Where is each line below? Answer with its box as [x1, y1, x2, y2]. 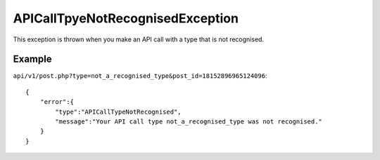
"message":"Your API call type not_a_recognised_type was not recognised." [55, 118, 323, 126]
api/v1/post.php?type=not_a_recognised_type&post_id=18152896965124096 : [13, 72, 267, 80]
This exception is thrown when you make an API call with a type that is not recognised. [13, 35, 264, 44]
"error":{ [39, 98, 74, 106]
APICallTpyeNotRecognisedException [13, 11, 239, 26]
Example [13, 53, 52, 65]
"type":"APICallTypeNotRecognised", [55, 107, 182, 116]
